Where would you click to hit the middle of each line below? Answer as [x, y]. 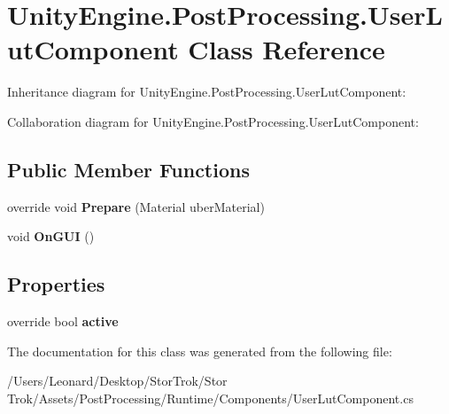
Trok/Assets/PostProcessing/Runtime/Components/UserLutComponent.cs [210, 398]
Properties [56, 284]
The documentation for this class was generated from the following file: [200, 351]
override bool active [63, 321]
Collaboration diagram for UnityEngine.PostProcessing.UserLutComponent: [213, 121]
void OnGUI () [51, 236]
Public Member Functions [128, 169]
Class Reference [286, 49]
